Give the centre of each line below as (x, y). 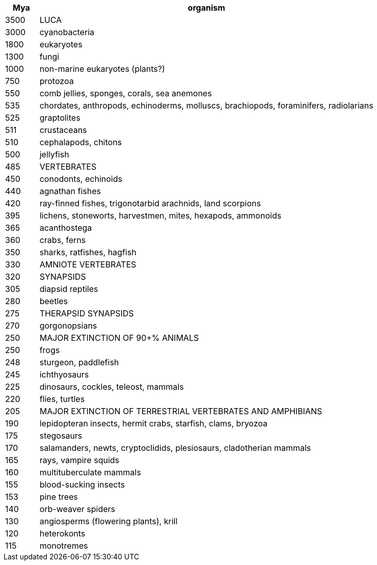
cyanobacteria (67, 32)
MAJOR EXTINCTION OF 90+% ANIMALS (119, 338)
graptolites (60, 118)
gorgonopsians (68, 326)
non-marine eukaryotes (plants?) (102, 69)
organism (206, 8)
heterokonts (62, 533)
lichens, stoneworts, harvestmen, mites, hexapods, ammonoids (160, 216)
